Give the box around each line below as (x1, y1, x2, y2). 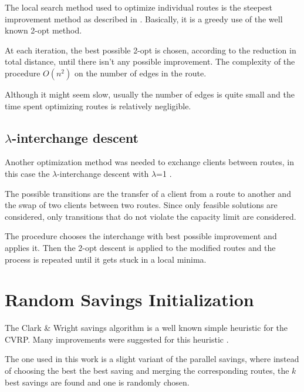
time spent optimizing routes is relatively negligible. (5, 99, 191, 112)
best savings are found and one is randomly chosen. (5, 376, 190, 388)
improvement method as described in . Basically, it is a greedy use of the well (5, 12, 283, 25)
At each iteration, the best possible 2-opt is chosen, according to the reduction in (5, 43, 296, 56)
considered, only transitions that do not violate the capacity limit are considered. (5, 210, 296, 222)
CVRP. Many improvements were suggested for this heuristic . (5, 333, 229, 345)
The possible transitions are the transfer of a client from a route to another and (5, 187, 291, 199)
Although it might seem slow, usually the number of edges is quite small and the (5, 88, 295, 100)
